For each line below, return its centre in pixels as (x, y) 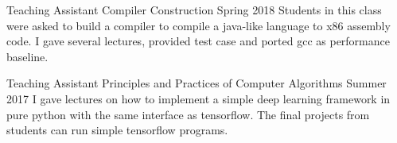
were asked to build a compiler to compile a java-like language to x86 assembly (198, 25)
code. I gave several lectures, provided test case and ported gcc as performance (198, 41)
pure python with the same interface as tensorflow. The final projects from (188, 114)
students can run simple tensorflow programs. (117, 130)
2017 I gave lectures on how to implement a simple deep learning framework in (198, 98)
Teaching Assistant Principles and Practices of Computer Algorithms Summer (197, 83)
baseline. (27, 56)
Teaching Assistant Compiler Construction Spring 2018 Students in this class (194, 10)
